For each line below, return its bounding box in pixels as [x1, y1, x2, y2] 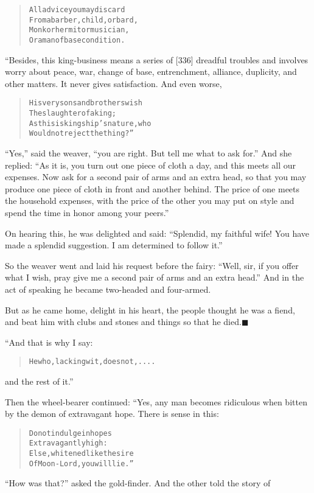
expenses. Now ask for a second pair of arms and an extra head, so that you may [5, 170, 307, 183]
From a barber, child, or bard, [29, 15, 138, 24]
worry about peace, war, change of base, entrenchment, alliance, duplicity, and [5, 65, 297, 78]
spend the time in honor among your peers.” [5, 206, 169, 219]
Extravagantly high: [29, 439, 108, 448]
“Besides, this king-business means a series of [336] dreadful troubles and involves [5, 53, 309, 66]
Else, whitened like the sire [29, 449, 134, 458]
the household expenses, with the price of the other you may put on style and [5, 194, 295, 207]
